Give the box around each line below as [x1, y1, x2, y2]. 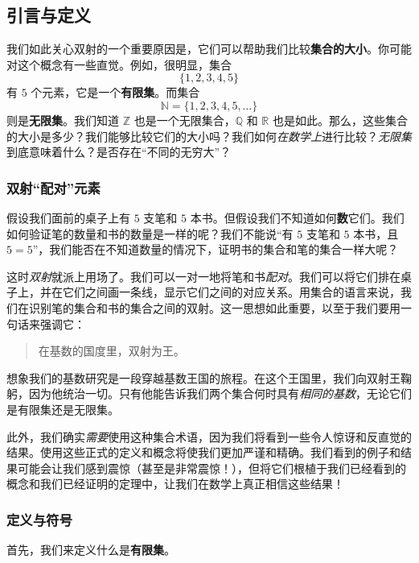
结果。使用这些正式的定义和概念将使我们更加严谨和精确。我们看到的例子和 [6, 444, 401, 461]
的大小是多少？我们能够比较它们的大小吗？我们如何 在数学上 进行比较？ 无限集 [6, 127, 412, 144]
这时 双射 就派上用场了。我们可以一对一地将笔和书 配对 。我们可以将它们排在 [6, 267, 401, 284]
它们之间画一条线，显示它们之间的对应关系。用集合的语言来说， [62, 284, 401, 300]
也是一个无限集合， [134, 111, 236, 128]
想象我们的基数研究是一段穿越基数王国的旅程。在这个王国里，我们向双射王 [6, 369, 401, 386]
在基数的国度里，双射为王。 [38, 342, 185, 359]
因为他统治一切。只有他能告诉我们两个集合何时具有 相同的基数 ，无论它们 [28, 385, 412, 402]
